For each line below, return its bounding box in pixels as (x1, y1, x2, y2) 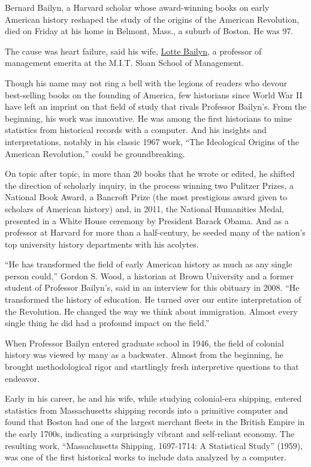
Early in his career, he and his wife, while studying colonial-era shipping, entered (5, 392, 302, 405)
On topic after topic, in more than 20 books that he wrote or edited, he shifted (5, 167, 295, 180)
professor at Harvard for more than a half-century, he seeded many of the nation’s (5, 226, 306, 239)
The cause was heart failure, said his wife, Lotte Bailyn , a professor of (5, 44, 262, 57)
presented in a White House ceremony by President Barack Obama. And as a (5, 214, 289, 227)
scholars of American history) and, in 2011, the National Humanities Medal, (5, 202, 284, 215)
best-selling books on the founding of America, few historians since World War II (5, 88, 303, 101)
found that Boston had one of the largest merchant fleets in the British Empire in (5, 415, 305, 428)
